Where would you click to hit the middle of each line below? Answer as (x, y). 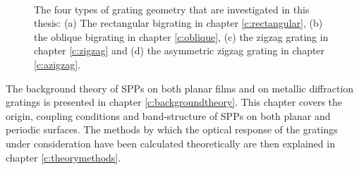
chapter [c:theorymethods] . (63, 157)
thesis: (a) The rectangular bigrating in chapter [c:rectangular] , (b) (178, 23)
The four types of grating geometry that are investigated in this (172, 9)
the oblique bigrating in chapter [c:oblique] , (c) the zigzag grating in (181, 36)
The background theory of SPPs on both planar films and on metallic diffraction (180, 88)
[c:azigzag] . (57, 64)
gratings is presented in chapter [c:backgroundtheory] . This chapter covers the (174, 102)
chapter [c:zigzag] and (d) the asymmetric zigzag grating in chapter (179, 50)
